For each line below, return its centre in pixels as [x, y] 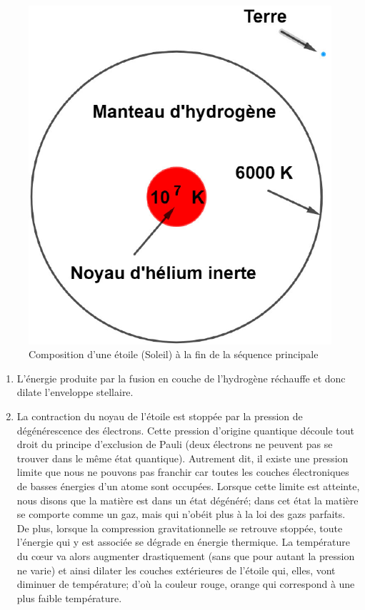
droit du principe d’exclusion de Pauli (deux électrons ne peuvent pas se [175, 444]
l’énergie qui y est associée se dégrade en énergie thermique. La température [183, 542]
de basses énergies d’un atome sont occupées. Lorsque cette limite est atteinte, [188, 486]
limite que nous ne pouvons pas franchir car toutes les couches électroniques [183, 472]
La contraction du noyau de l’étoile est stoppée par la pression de [160, 416]
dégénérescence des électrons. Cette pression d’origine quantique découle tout [186, 430]
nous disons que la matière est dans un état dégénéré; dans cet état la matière [187, 500]
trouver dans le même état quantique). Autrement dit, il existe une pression [182, 458]
